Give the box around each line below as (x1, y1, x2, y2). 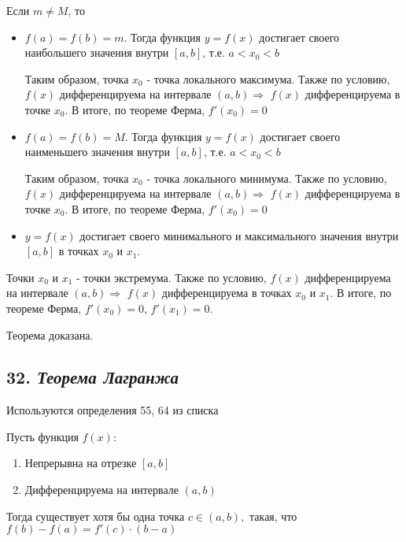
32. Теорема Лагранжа (6, 365, 179, 389)
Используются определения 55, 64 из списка (6, 402, 219, 418)
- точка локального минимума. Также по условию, (146, 169, 387, 186)
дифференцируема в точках (161, 284, 292, 301)
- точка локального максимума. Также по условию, (146, 70, 390, 87)
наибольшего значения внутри (24, 44, 169, 61)
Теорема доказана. (6, 326, 94, 343)
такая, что (249, 507, 297, 524)
